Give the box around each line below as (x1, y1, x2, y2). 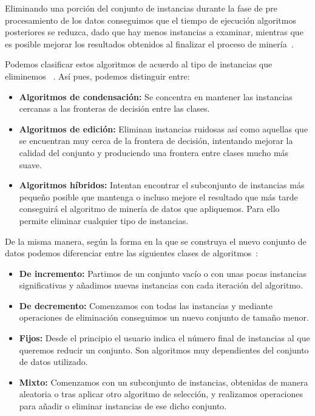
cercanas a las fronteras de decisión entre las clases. (19, 102, 210, 115)
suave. (19, 158, 42, 171)
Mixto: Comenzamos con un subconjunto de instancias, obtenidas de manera (19, 375, 308, 388)
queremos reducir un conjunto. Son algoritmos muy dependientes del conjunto (19, 343, 309, 356)
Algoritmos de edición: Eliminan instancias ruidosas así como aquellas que (19, 122, 308, 135)
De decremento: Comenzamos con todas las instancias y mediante (19, 299, 273, 312)
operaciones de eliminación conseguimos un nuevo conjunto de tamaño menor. (19, 311, 309, 324)
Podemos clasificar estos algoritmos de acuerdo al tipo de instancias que (5, 58, 273, 70)
